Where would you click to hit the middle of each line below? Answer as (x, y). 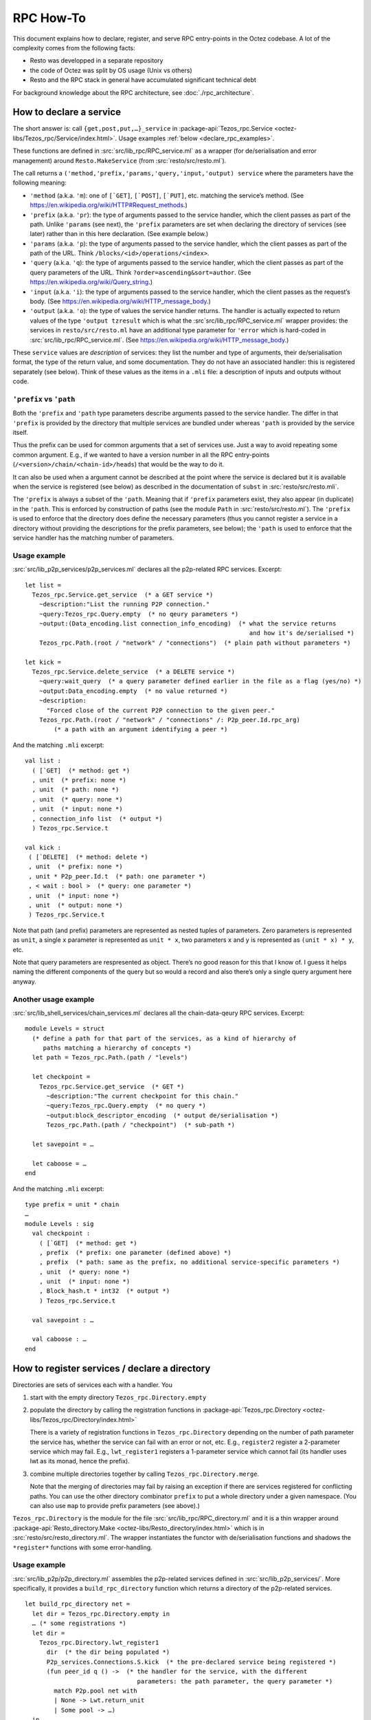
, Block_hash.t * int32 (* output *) (104, 1291)
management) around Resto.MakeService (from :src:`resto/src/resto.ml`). (120, 160)
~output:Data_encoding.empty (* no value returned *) (133, 691)
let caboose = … (59, 1163)
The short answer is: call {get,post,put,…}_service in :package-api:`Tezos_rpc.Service (143, 129)
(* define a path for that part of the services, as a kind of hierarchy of (164, 1038)
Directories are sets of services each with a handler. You (93, 1385)
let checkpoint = (61, 1077)
